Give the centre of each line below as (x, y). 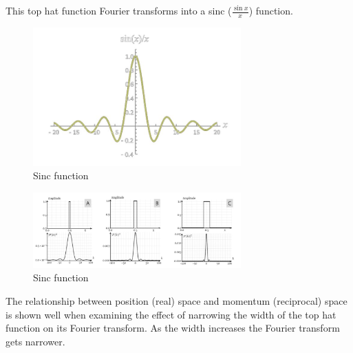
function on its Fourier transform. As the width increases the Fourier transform (173, 328)
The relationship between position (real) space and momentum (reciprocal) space (176, 301)
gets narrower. (35, 341)
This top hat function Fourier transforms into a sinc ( (119, 10)
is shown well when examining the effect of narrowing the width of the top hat (171, 314)
